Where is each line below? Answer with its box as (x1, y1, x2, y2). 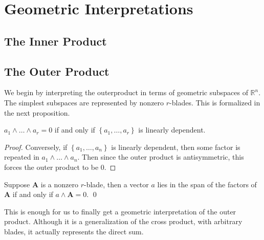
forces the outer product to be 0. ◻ (4, 161, 116, 172)
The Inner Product (4, 33, 107, 49)
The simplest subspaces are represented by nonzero (4, 97, 164, 107)
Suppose (4, 179, 30, 189)
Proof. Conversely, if (4, 141, 68, 152)
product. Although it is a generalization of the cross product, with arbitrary (4, 216, 243, 227)
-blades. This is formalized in (169, 97, 260, 107)
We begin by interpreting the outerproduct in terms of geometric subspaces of (4, 87, 248, 98)
